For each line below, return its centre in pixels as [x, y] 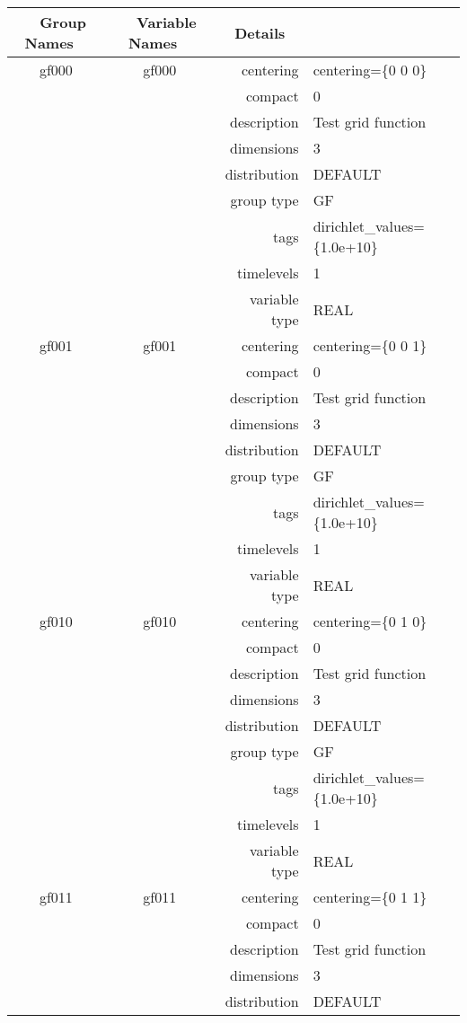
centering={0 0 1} [370, 345]
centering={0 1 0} [370, 621]
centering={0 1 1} [370, 897]
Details [260, 32]
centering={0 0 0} [370, 70]
